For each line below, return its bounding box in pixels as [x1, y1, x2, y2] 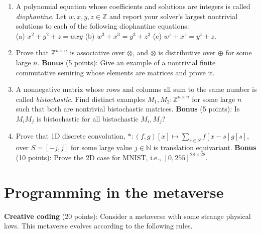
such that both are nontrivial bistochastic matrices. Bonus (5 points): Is [16, 103, 240, 114]
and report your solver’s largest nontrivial [109, 11, 238, 21]
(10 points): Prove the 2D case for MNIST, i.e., [16, 152, 161, 162]
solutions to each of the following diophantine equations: [16, 21, 189, 31]
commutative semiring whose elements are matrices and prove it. [16, 67, 215, 77]
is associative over [70, 47, 125, 58]
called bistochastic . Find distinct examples [16, 93, 146, 104]
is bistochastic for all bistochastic [36, 113, 139, 124]
